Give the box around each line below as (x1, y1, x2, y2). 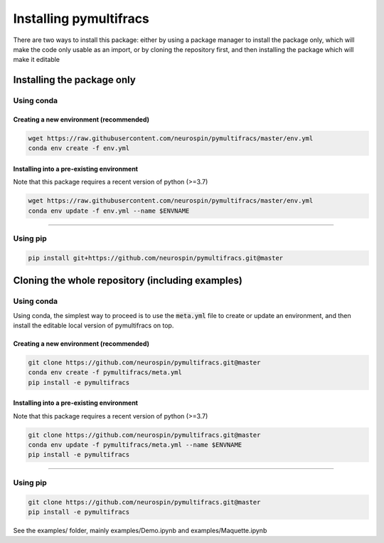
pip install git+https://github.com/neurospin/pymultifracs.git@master (28, 253, 284, 262)
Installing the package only (13, 74, 137, 86)
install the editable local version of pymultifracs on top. (13, 321, 174, 330)
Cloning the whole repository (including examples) (13, 275, 243, 287)
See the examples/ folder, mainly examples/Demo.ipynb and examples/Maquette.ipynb (13, 526, 267, 534)
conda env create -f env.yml (28, 144, 130, 152)
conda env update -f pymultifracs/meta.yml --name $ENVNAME (28, 441, 242, 449)
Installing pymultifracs (13, 11, 149, 26)
